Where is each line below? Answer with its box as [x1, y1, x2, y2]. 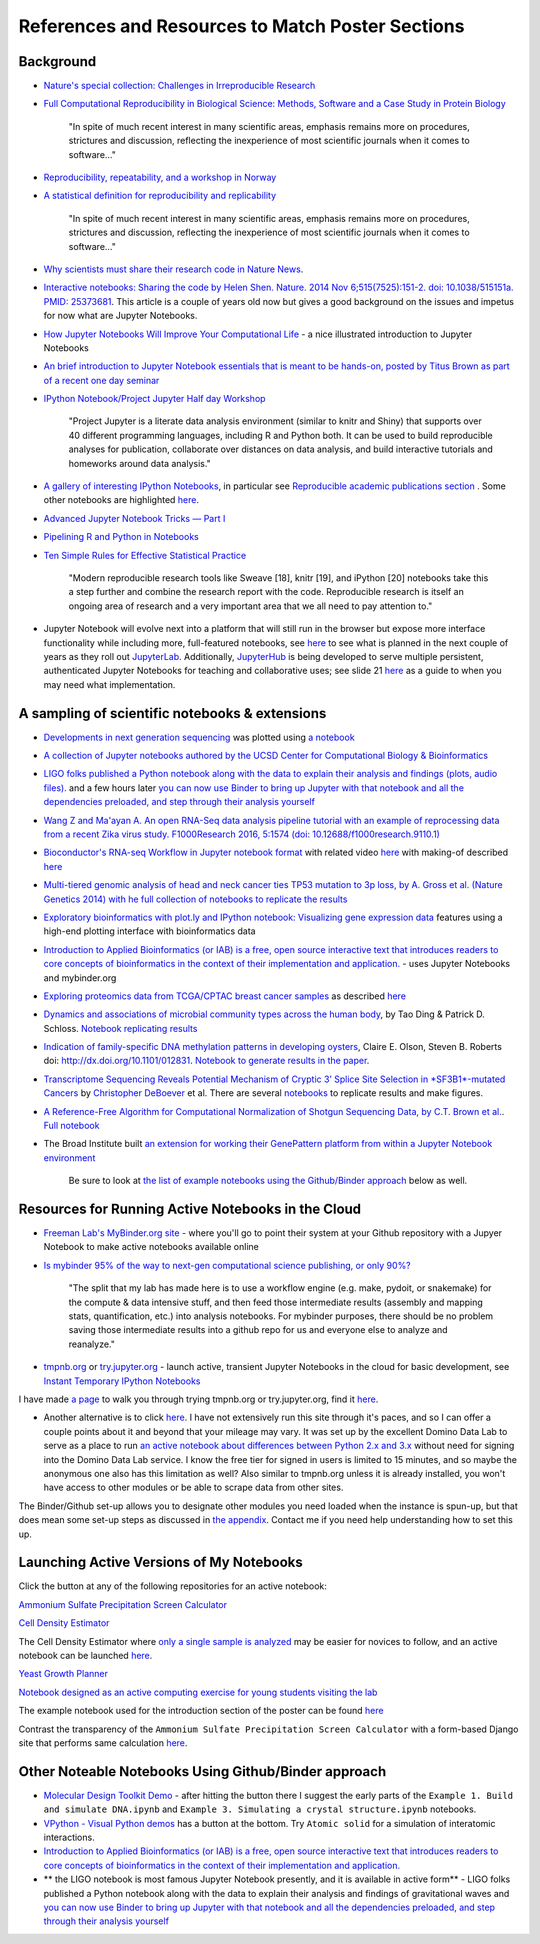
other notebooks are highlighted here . [43, 494, 200, 506]
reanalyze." [68, 1338, 115, 1350]
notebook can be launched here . [18, 1649, 153, 1661]
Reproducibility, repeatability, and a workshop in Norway [43, 171, 277, 184]
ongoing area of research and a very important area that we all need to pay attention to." [68, 600, 433, 612]
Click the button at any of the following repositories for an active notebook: [18, 1580, 327, 1592]
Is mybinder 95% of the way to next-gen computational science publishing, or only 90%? [43, 1259, 412, 1271]
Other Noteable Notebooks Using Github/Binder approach [18, 1763, 387, 1780]
